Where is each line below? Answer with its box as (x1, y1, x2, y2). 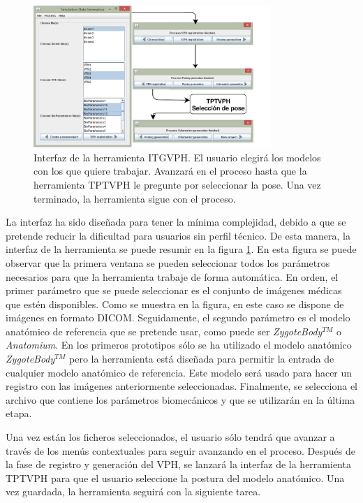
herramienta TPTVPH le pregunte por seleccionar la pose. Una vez (34, 177, 321, 191)
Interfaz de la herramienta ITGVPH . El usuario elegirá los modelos (34, 150, 321, 164)
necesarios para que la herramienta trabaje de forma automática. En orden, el (6, 269, 339, 284)
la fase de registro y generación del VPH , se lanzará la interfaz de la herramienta (6, 457, 351, 472)
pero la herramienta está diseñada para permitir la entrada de (69, 351, 334, 366)
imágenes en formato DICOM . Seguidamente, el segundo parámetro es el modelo (6, 310, 350, 325)
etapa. (6, 406, 32, 421)
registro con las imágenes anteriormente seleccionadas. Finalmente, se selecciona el (6, 379, 358, 393)
